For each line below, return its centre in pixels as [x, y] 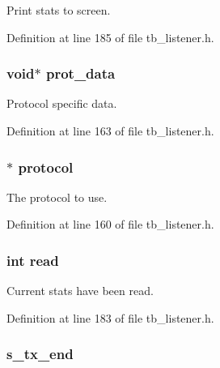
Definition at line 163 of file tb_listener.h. [110, 131]
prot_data [80, 73]
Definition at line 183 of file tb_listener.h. [110, 317]
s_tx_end [40, 354]
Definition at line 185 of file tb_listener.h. [110, 37]
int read [33, 260]
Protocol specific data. [62, 103]
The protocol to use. [57, 197]
